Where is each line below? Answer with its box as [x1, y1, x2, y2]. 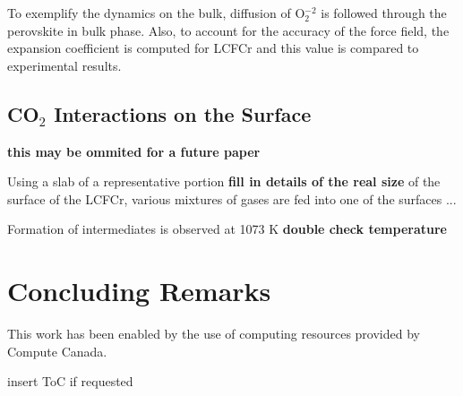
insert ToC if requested [7, 372, 133, 391]
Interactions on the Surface [54, 99, 312, 127]
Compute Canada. [7, 341, 107, 360]
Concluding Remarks [7, 272, 271, 309]
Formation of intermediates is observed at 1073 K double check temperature [7, 220, 447, 238]
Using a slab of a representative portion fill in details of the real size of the [7, 172, 441, 191]
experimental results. [7, 56, 122, 74]
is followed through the [321, 4, 447, 22]
